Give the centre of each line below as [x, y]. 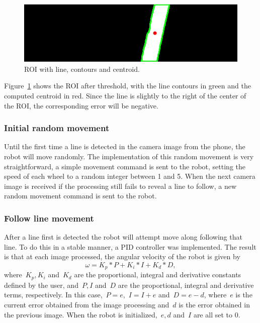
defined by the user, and [41, 285]
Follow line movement [49, 218]
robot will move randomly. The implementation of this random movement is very [129, 156]
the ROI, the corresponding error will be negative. [81, 105]
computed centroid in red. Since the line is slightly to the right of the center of [125, 95]
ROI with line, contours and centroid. [82, 69]
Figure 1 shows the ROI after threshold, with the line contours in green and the [127, 86]
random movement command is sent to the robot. [80, 196]
